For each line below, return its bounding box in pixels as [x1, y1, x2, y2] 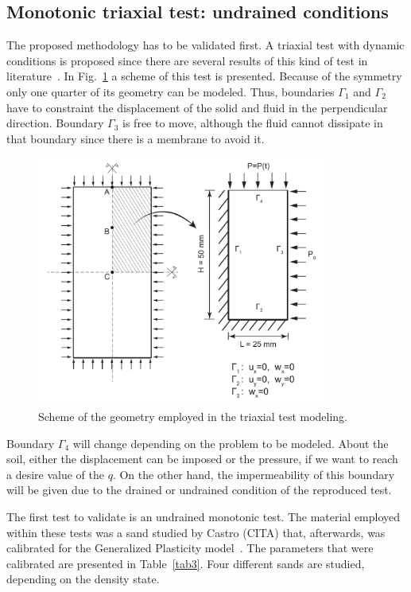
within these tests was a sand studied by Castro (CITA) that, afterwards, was [6, 524, 386, 540]
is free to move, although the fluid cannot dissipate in [122, 115, 383, 131]
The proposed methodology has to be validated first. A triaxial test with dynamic [6, 37, 405, 53]
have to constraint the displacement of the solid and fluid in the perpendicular [6, 99, 388, 115]
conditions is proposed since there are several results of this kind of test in [6, 52, 368, 68]
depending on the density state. [6, 571, 160, 587]
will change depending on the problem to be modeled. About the [72, 434, 389, 451]
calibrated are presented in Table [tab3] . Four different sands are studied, [6, 555, 365, 571]
